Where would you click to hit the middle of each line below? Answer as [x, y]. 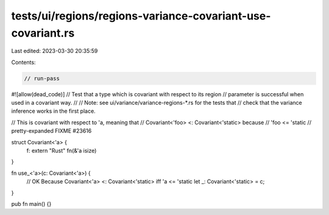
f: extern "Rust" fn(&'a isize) [62, 151]
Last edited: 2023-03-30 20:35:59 [55, 51]
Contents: [23, 62]
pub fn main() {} [31, 204]
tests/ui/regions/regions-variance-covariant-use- [141, 16]
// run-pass [42, 78]
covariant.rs [43, 33]
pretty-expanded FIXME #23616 [51, 131]
